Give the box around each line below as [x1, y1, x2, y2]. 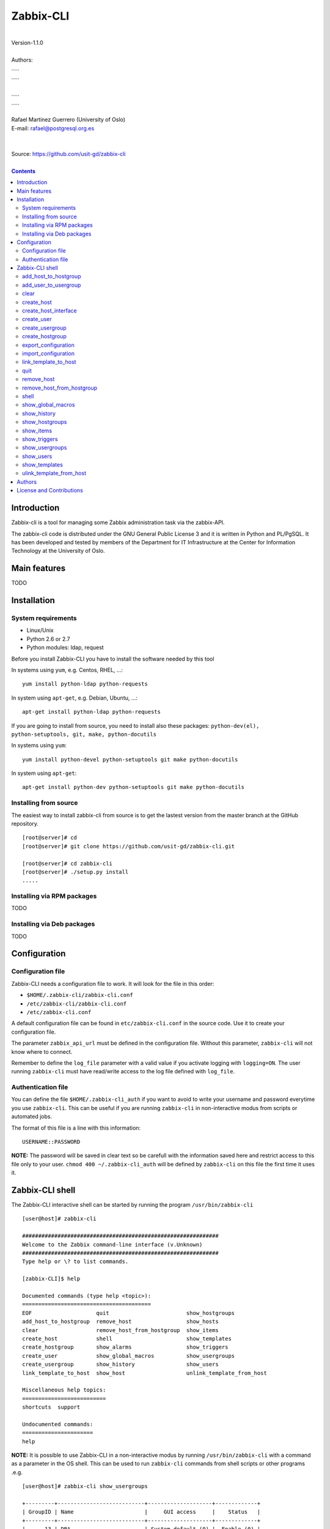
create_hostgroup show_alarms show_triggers [22, 1344, 229, 1351]
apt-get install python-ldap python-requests [22, 708, 161, 716]
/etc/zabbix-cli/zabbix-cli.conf [26, 1000, 127, 1007]
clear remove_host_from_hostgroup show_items [22, 1327, 219, 1333]
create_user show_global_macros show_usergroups [22, 1352, 235, 1359]
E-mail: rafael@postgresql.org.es [11, 124, 95, 131]
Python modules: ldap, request [26, 644, 104, 651]
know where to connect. [11, 1048, 73, 1055]
